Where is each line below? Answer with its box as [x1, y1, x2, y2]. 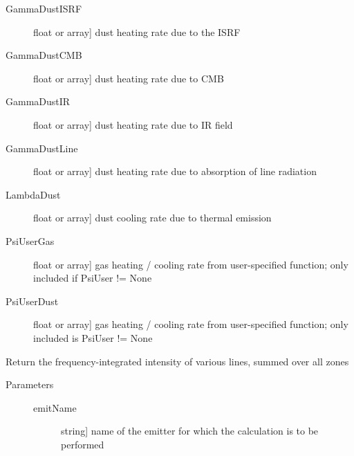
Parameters [6, 377, 54, 392]
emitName [33, 400, 77, 414]
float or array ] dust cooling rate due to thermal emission [33, 210, 272, 225]
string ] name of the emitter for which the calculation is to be [61, 423, 319, 438]
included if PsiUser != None [33, 271, 152, 285]
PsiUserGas [6, 233, 55, 248]
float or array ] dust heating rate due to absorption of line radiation [33, 164, 317, 179]
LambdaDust [6, 187, 61, 201]
